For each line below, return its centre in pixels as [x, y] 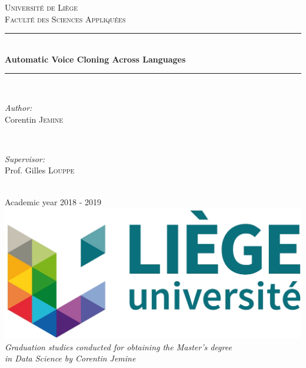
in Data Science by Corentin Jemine [70, 358]
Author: [19, 107]
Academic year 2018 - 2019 [53, 201]
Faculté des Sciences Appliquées [65, 19]
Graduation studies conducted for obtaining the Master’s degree [118, 346]
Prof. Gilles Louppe [40, 170]
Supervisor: [25, 158]
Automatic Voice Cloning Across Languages [95, 59]
